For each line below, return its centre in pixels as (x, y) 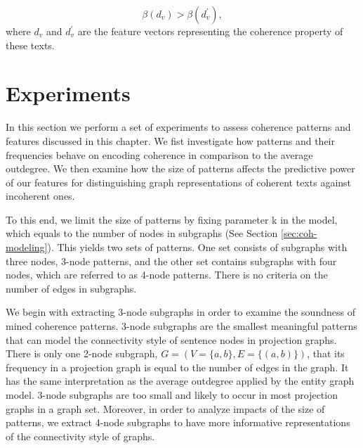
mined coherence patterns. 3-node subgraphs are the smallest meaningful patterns (181, 326)
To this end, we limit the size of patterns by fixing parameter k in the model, (172, 219)
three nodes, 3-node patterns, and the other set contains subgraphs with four (171, 261)
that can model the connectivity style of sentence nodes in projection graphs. (171, 339)
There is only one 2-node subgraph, (82, 353)
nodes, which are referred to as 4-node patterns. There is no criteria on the (167, 275)
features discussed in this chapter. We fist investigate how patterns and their (170, 140)
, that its (326, 353)
